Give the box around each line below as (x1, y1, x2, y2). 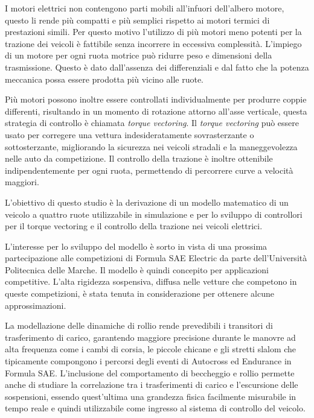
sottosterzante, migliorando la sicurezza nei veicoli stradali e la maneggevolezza (5, 140, 298, 153)
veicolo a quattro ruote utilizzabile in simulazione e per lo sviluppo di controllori (5, 207, 303, 220)
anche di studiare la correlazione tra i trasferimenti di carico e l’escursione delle (5, 378, 298, 391)
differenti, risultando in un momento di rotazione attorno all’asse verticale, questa (5, 104, 307, 117)
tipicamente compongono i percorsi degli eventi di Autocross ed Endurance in (5, 355, 292, 367)
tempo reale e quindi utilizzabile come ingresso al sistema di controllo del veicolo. (5, 402, 306, 414)
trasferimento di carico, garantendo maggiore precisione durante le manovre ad (5, 331, 296, 343)
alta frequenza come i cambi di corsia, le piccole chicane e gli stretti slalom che (5, 343, 296, 355)
